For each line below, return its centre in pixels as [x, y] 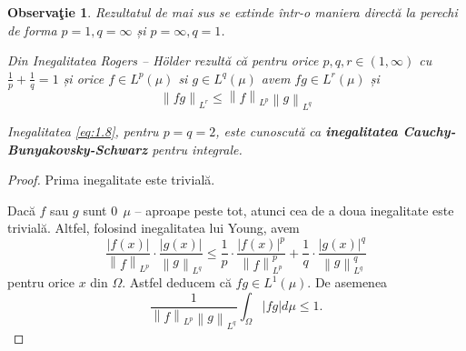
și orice [84, 78]
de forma [32, 30]
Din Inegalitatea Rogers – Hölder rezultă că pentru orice [163, 60]
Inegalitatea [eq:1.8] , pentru [83, 130]
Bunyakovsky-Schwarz [78, 149]
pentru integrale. [197, 149]
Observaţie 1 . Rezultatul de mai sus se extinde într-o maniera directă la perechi [233, 12]
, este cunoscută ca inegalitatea [307, 130]
